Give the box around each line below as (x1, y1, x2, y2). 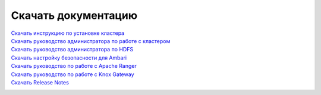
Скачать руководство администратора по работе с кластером (11, 37, 171, 44)
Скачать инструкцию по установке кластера (11, 30, 125, 37)
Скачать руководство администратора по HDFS (11, 46, 134, 53)
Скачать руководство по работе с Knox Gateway (11, 71, 134, 78)
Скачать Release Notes (11, 78, 70, 86)
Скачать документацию (11, 9, 138, 22)
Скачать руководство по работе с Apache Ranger (11, 63, 137, 70)
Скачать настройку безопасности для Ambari (11, 54, 127, 61)
